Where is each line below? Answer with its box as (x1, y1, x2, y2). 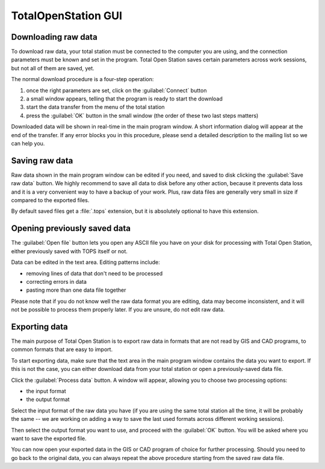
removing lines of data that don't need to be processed (26, 269, 162, 277)
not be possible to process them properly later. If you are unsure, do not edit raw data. (11, 306, 225, 313)
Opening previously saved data (11, 223, 131, 234)
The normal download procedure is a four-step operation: (11, 76, 154, 83)
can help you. (11, 139, 45, 147)
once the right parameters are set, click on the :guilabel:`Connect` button (26, 87, 207, 94)
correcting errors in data (26, 278, 87, 285)
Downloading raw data (11, 32, 97, 42)
